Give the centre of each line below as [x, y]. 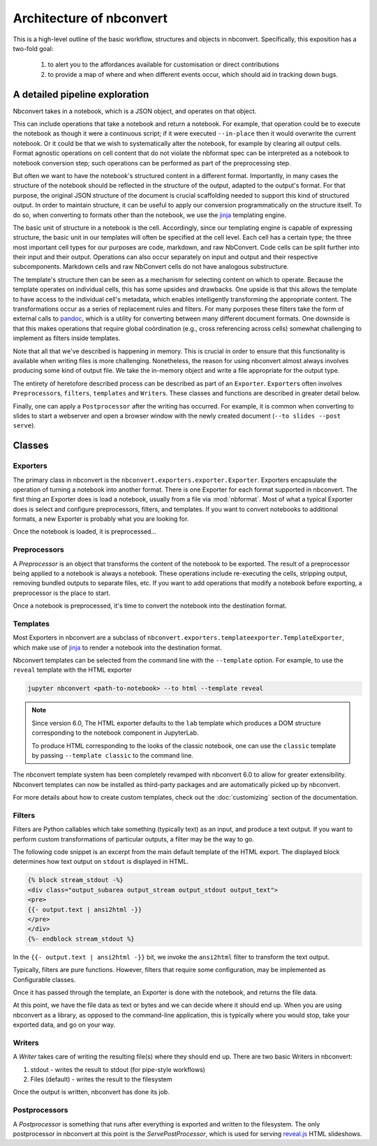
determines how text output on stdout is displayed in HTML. [101, 862]
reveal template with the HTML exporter [73, 670]
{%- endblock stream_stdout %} [81, 939]
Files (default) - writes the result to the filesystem [101, 1080]
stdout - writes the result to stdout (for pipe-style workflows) [118, 1069]
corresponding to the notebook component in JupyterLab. [115, 733]
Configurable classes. [44, 979]
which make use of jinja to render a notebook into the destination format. [118, 647]
